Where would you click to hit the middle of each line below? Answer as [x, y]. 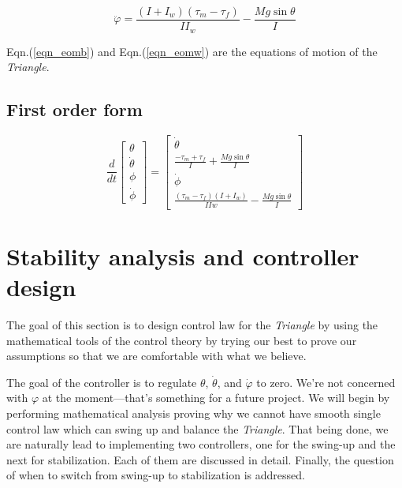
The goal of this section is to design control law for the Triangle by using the [192, 325]
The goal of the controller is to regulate [102, 382]
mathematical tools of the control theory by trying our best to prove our [182, 340]
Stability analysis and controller [183, 255]
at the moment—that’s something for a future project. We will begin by [216, 398]
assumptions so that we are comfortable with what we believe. [156, 356]
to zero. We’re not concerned [326, 382]
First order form [74, 109]
